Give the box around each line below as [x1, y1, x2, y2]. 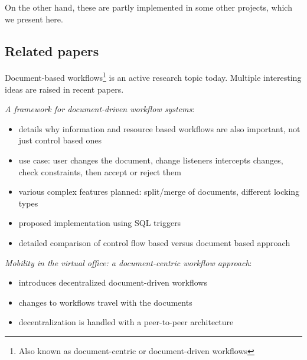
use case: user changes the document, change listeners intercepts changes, [18, 154, 283, 166]
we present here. [5, 12, 63, 25]
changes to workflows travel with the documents [18, 296, 192, 308]
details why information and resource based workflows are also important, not [18, 122, 301, 135]
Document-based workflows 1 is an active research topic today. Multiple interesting [5, 70, 302, 84]
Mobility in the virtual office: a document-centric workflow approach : [5, 256, 252, 269]
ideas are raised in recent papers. [5, 83, 124, 95]
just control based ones [18, 134, 102, 146]
